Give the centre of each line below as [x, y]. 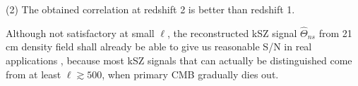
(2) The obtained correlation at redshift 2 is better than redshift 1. [150, 9]
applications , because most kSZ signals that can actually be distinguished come [179, 60]
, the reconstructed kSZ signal [232, 33]
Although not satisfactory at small [80, 33]
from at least [34, 74]
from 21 [335, 33]
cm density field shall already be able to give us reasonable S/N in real [159, 46]
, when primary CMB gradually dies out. [190, 74]
